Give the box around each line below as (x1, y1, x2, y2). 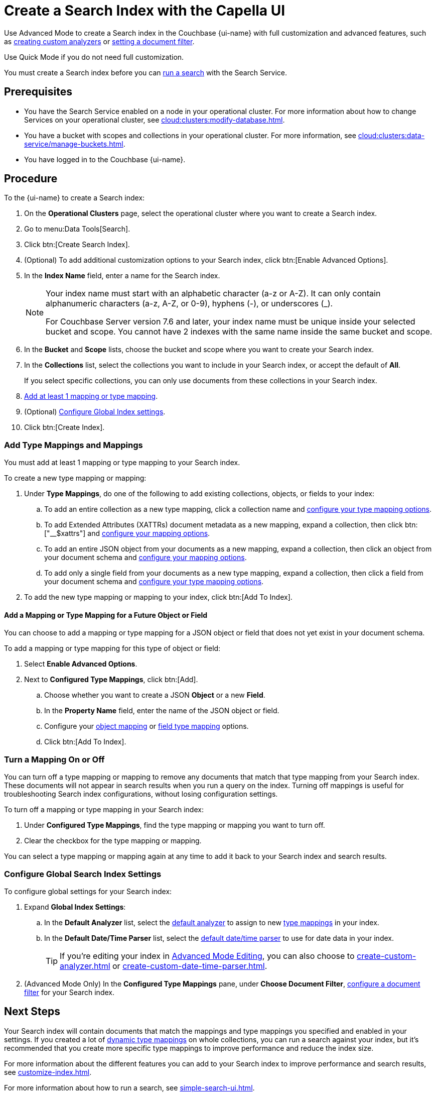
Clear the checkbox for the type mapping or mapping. (24, 836, 202, 845)
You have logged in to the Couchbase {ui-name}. (24, 155, 186, 164)
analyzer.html (60, 960, 110, 971)
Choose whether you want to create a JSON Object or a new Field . (44, 691, 265, 700)
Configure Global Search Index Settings (4, 868, 162, 879)
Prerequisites (4, 85, 72, 98)
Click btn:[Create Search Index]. (24, 240, 130, 249)
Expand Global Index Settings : (24, 902, 126, 911)
